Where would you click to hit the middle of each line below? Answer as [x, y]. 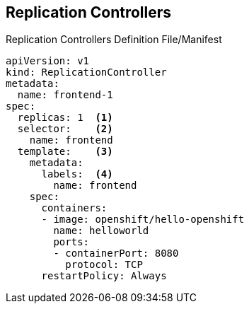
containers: [74, 208]
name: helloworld [101, 231]
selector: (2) [65, 129]
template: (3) [65, 152]
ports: [71, 242]
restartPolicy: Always [104, 276]
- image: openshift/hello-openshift [143, 220]
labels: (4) [77, 174]
